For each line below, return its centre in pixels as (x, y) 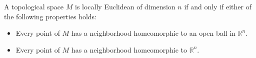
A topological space (34, 6)
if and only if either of (218, 6)
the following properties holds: (50, 16)
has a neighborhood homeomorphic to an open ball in (153, 33)
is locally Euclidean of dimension (125, 6)
